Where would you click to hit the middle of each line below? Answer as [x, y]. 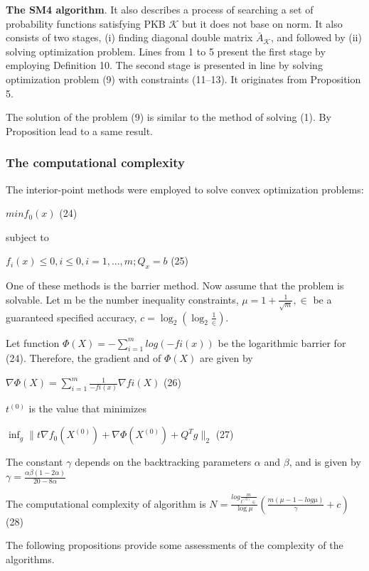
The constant [34, 462]
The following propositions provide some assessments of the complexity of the [175, 545]
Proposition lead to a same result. [80, 130]
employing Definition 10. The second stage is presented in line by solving [164, 65]
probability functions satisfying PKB [86, 23]
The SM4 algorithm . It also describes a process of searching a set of [160, 9]
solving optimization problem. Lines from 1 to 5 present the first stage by [166, 51]
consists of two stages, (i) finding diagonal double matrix [129, 37]
